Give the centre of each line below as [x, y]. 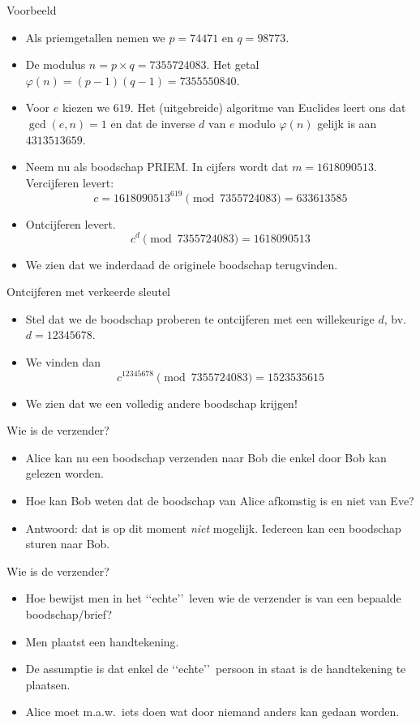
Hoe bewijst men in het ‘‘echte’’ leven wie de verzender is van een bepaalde [213, 598]
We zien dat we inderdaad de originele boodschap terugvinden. [182, 264]
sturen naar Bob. [68, 544]
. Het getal [233, 64]
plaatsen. [48, 684]
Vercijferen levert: [70, 182]
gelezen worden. [64, 473]
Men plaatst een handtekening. [102, 641]
